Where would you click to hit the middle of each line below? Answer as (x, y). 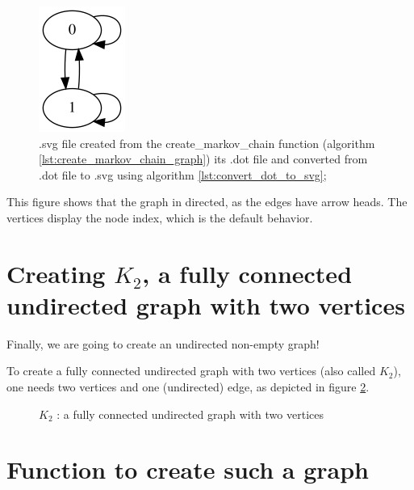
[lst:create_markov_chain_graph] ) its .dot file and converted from (203, 159)
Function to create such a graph (188, 469)
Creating (56, 273)
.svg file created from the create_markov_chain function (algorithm (207, 143)
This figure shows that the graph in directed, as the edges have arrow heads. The (207, 202)
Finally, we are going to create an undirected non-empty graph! (163, 343)
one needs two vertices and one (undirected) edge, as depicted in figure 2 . (188, 387)
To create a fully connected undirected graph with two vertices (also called (191, 371)
